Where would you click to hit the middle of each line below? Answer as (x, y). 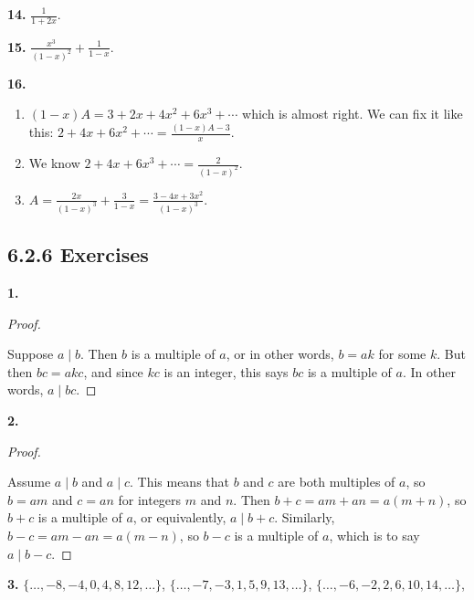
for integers (150, 499)
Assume (29, 482)
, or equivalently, (179, 517)
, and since (113, 371)
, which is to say (374, 535)
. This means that (179, 482)
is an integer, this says (226, 371)
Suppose (31, 354)
